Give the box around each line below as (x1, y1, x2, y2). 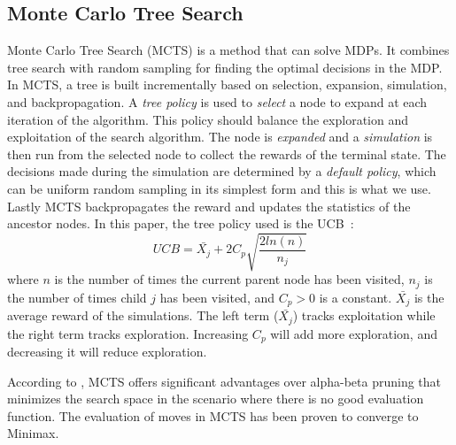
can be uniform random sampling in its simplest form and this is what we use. (7, 179, 431, 197)
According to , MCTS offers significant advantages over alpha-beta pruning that (7, 372, 442, 390)
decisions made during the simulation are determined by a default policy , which (7, 162, 437, 180)
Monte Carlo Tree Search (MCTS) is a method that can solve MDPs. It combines (7, 41, 450, 59)
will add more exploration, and (270, 324, 437, 342)
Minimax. (7, 424, 59, 442)
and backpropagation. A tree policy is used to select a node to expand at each (7, 92, 428, 111)
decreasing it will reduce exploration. (7, 342, 207, 361)
